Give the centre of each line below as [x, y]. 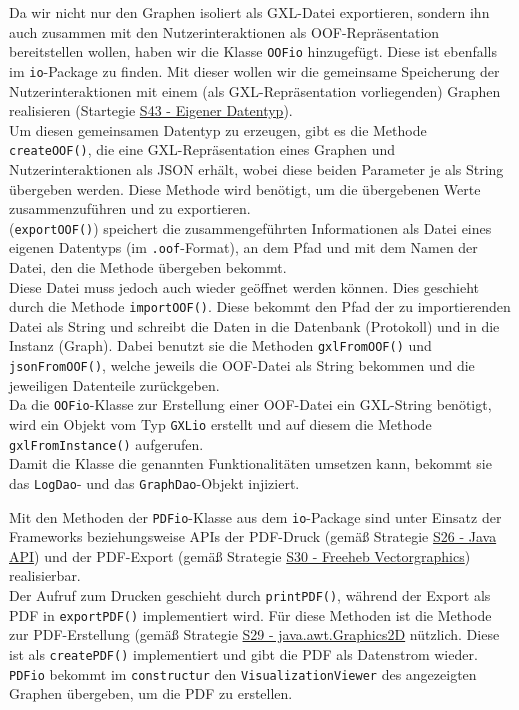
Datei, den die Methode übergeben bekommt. [148, 267]
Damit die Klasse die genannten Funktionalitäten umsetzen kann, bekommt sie [250, 463]
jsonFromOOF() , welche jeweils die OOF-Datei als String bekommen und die [242, 365]
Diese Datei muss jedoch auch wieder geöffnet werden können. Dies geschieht [244, 286]
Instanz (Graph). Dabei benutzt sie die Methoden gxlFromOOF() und [220, 345]
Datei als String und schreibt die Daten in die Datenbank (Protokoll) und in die [254, 325]
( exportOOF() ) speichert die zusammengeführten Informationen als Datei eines [250, 227]
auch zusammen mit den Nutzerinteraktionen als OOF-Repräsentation [224, 31]
